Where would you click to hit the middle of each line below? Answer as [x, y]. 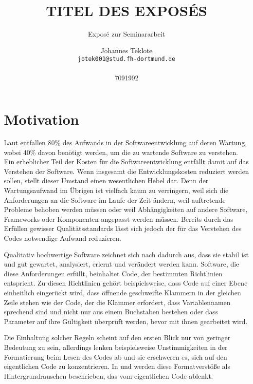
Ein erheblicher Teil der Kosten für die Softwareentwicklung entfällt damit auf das [126, 162]
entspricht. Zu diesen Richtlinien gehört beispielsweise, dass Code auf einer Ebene [126, 283]
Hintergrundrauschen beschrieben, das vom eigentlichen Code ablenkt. [108, 375]
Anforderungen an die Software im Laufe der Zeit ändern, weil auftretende [115, 200]
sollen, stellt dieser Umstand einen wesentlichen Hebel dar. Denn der [106, 181]
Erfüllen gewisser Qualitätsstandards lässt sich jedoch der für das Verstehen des [123, 228]
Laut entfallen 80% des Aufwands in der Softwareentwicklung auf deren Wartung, [126, 143]
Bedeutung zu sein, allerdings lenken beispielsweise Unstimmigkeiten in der [116, 347]
